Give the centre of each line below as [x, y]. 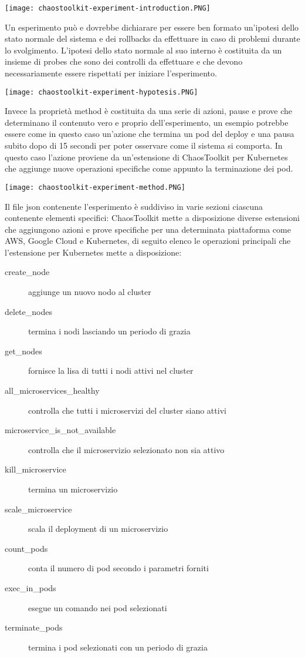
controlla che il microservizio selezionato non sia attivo [126, 449]
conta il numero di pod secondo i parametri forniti [118, 568]
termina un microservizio [73, 489]
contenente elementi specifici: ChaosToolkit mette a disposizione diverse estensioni [152, 218]
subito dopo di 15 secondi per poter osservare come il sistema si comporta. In [144, 145]
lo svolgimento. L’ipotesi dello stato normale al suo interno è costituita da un [143, 50]
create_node [27, 272]
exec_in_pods [30, 587]
